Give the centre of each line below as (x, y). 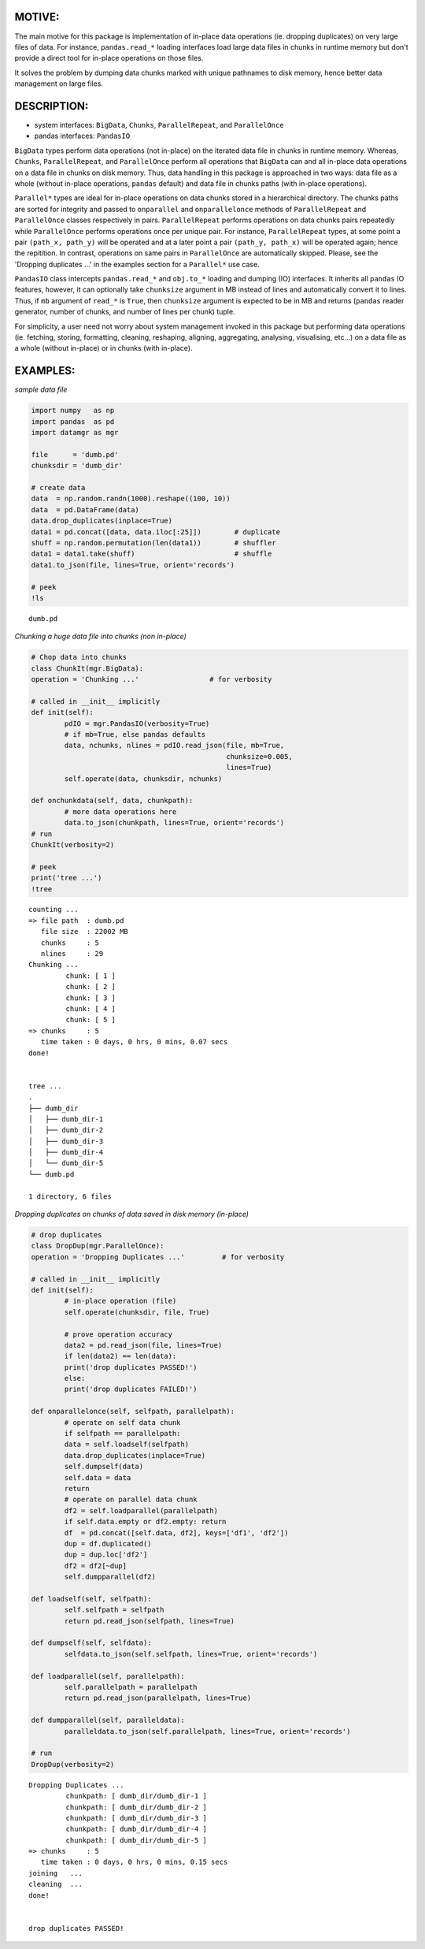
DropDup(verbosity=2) (73, 1764)
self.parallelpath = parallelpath (131, 1687)
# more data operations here (120, 811)
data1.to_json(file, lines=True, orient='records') (133, 565)
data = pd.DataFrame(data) (85, 510)
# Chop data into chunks (79, 657)
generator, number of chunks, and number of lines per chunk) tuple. (125, 312)
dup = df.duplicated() (108, 1544)
